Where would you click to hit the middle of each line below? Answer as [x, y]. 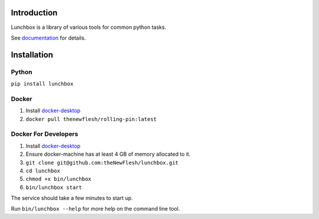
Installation [32, 55]
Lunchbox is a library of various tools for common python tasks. [89, 27]
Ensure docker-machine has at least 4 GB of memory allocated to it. [108, 154]
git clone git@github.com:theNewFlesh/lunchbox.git [102, 163]
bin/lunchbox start [54, 187]
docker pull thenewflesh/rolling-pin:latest [91, 119]
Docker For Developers [45, 134]
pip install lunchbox [42, 84]
